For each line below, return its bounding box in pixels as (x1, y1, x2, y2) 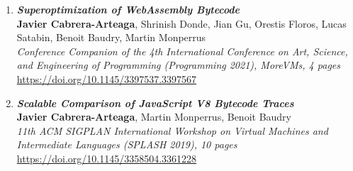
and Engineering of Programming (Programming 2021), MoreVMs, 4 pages (16, 57, 340, 72)
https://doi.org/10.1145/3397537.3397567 (16, 71, 197, 86)
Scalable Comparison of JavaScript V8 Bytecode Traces (16, 95, 294, 110)
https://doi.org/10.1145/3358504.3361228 (16, 150, 197, 165)
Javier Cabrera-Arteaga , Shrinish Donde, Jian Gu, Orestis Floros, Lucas (16, 16, 347, 31)
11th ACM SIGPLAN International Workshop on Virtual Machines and (16, 123, 328, 138)
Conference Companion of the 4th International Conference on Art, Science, (16, 43, 348, 58)
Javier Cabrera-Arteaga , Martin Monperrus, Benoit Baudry (16, 109, 291, 124)
